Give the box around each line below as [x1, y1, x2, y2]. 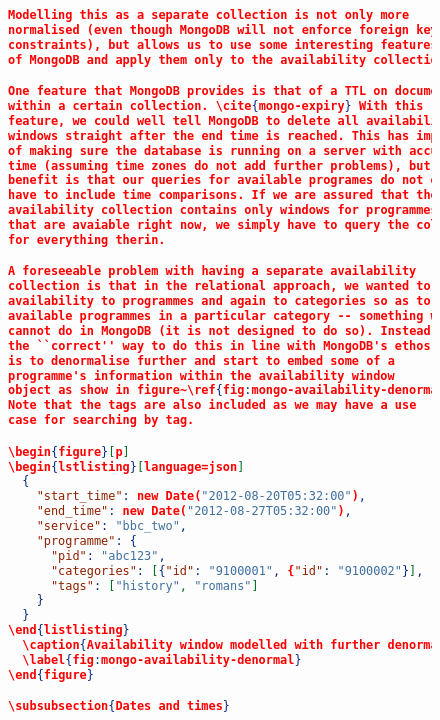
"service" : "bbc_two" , [36, 519, 188, 534]
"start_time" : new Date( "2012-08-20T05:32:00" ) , [36, 489, 367, 504]
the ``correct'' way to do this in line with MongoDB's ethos [8, 338, 431, 353]
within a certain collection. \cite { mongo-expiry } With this [8, 99, 424, 114]
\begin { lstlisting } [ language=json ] [8, 459, 245, 474]
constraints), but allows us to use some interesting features [8, 37, 438, 52]
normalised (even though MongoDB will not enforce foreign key [8, 22, 438, 37]
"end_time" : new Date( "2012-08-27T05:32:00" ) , [36, 504, 352, 519]
